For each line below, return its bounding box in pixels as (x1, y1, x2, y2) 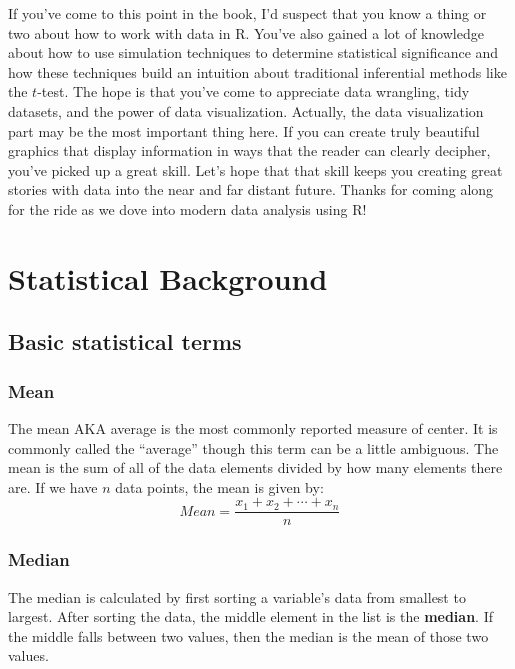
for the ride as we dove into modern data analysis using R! (8, 198, 367, 219)
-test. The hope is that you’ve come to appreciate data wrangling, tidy (37, 81, 470, 102)
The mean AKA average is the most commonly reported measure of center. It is (8, 417, 498, 438)
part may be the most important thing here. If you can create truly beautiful (8, 120, 480, 141)
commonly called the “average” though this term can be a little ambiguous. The (8, 437, 499, 458)
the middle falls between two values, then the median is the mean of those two (8, 625, 489, 646)
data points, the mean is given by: (115, 476, 324, 497)
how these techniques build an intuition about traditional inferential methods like (8, 61, 507, 82)
